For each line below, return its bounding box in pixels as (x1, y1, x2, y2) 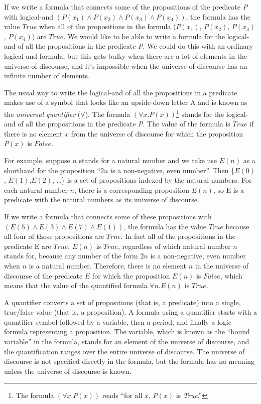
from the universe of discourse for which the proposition (71, 128, 243, 139)
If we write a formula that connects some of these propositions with (4, 211, 212, 221)
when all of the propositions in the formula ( (39, 21, 176, 32)
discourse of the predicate (4, 270, 83, 281)
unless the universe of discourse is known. (4, 365, 132, 376)
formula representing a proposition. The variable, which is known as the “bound (4, 326, 250, 337)
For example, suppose (4, 155, 70, 165)
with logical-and (4, 11, 54, 22)
